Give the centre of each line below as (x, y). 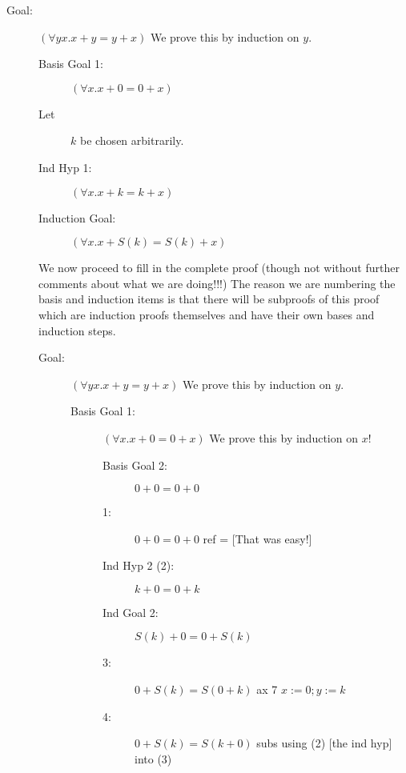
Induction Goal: (77, 217)
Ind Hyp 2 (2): (139, 565)
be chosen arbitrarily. (132, 140)
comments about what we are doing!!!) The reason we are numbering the (217, 283)
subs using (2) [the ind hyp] (324, 743)
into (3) (153, 758)
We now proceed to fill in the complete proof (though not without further (219, 268)
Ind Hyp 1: (65, 167)
